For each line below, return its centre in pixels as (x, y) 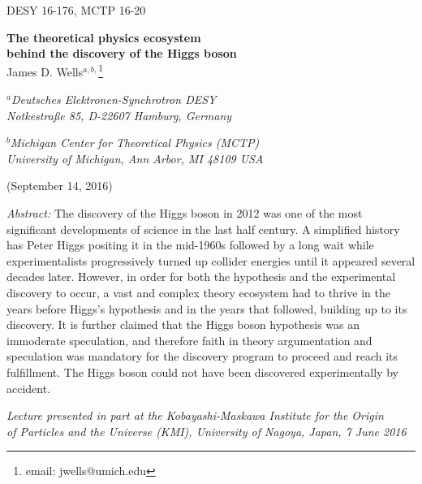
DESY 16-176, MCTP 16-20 (76, 10)
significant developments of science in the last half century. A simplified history (203, 229)
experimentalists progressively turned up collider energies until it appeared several (211, 260)
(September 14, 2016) (60, 186)
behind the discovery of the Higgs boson (122, 53)
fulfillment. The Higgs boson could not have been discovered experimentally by (202, 372)
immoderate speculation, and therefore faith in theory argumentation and (189, 340)
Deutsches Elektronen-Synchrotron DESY (114, 99)
